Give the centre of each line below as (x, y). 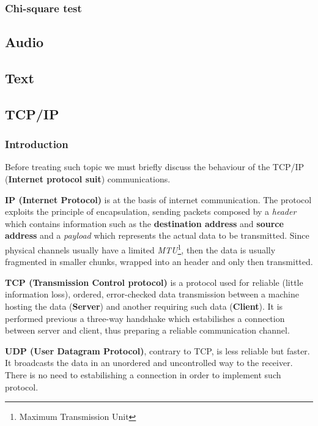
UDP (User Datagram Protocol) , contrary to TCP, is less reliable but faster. (157, 350)
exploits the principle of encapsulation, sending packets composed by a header (151, 211)
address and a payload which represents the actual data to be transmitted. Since (157, 235)
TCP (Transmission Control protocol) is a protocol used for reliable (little (154, 282)
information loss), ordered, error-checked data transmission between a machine (152, 294)
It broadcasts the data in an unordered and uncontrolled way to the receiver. (149, 363)
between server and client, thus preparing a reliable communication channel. (147, 330)
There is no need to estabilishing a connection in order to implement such (143, 374)
